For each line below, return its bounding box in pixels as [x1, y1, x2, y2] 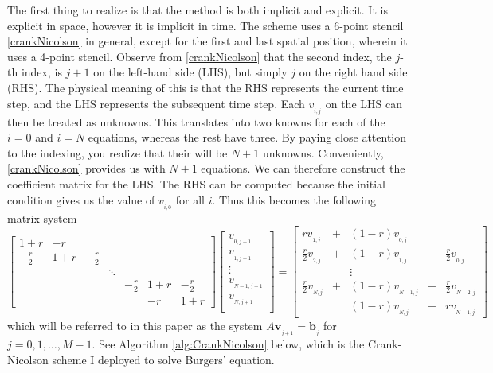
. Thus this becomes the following [212, 191, 377, 208]
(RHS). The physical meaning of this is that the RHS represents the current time [7, 79, 404, 95]
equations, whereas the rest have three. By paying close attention [88, 129, 407, 146]
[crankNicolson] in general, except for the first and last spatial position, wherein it [7, 33, 408, 49]
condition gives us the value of [7, 191, 155, 208]
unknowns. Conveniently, [262, 144, 384, 161]
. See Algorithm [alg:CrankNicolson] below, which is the [92, 335, 365, 352]
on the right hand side [299, 64, 408, 80]
